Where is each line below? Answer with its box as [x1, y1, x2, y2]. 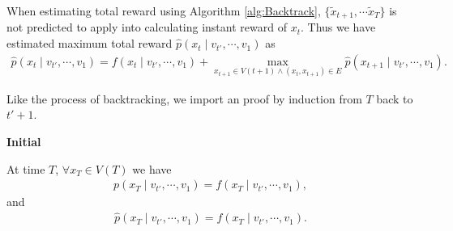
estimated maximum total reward [6, 35, 173, 52]
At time [6, 160, 45, 177]
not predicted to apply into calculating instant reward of [6, 19, 287, 36]
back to [376, 90, 413, 107]
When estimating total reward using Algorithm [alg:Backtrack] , [6, 2, 321, 19]
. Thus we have [300, 19, 376, 36]
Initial [6, 133, 41, 150]
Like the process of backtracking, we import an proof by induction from [6, 90, 362, 107]
